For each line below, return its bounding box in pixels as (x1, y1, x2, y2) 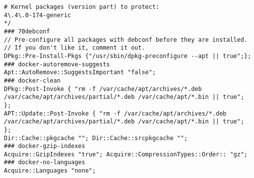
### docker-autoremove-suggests (4, 60, 110, 68)
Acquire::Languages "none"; (4, 167, 96, 175)
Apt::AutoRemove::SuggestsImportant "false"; (4, 69, 156, 76)
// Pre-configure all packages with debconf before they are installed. (4, 36, 248, 43)
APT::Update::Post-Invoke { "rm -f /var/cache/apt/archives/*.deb (4, 110, 227, 117)
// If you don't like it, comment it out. (4, 44, 145, 52)
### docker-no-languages (4, 159, 85, 166)
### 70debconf (4, 28, 50, 35)
